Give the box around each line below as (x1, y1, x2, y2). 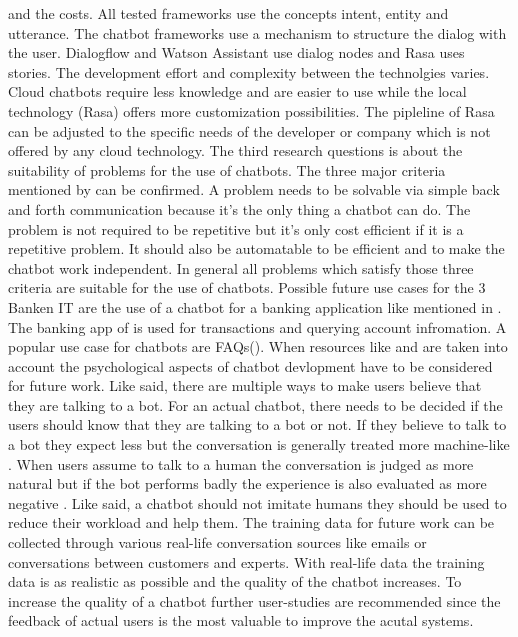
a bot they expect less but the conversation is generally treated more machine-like (8, 434, 510, 455)
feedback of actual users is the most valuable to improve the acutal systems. (8, 610, 474, 631)
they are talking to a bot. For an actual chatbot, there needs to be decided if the (8, 394, 503, 415)
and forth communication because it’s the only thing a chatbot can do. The (8, 198, 471, 219)
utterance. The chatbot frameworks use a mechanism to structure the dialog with (8, 22, 507, 43)
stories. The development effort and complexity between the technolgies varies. (8, 61, 490, 82)
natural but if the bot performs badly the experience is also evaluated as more (8, 473, 487, 494)
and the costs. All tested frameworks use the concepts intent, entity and (8, 3, 449, 23)
